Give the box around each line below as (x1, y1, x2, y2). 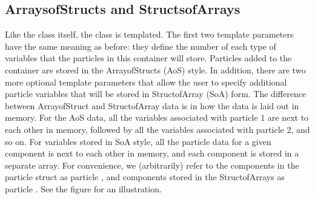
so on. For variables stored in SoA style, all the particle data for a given (5, 135, 271, 147)
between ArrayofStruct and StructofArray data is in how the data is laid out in (5, 99, 299, 112)
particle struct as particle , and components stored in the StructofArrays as (5, 170, 285, 183)
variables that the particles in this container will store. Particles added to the (5, 52, 292, 64)
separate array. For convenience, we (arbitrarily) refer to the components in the (5, 158, 299, 171)
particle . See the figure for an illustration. (5, 182, 162, 195)
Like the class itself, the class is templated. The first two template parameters (5, 28, 294, 41)
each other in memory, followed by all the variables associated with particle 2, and (5, 123, 310, 135)
